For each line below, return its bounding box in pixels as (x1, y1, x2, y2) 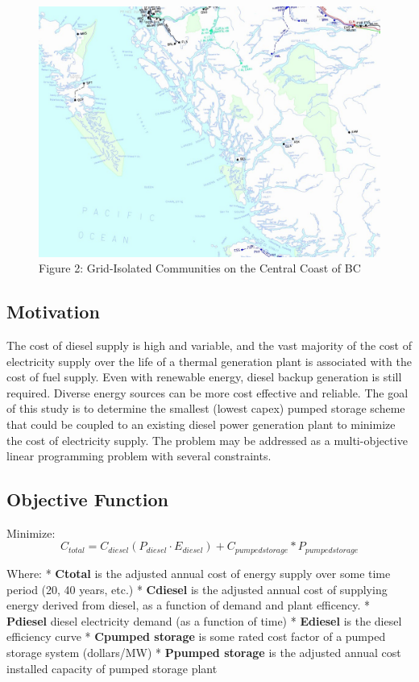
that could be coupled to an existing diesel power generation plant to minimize (6, 415, 396, 432)
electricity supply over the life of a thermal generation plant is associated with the (6, 352, 412, 369)
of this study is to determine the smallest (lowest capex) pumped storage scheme (6, 400, 405, 417)
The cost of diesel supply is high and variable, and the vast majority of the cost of (6, 336, 412, 353)
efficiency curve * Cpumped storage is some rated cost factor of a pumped (6, 628, 386, 645)
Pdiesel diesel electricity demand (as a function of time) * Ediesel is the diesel (6, 612, 402, 629)
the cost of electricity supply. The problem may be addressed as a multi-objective (6, 431, 408, 448)
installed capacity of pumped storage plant (6, 659, 218, 676)
